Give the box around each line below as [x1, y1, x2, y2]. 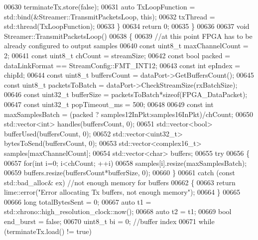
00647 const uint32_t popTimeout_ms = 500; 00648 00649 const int [4, 99, 214, 109]
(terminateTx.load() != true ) [4, 226, 92, 236]
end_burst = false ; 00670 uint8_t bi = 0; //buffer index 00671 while [4, 216, 215, 227]
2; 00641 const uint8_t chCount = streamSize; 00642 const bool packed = [4, 50, 231, 60]
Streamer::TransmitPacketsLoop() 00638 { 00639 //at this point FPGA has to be [4, 30, 253, 41]
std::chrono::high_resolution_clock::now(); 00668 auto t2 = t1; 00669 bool [4, 206, 232, 217]
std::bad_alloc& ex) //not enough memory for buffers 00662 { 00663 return [4, 177, 236, 187]
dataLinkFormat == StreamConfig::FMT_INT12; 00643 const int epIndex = [4, 60, 241, 70]
